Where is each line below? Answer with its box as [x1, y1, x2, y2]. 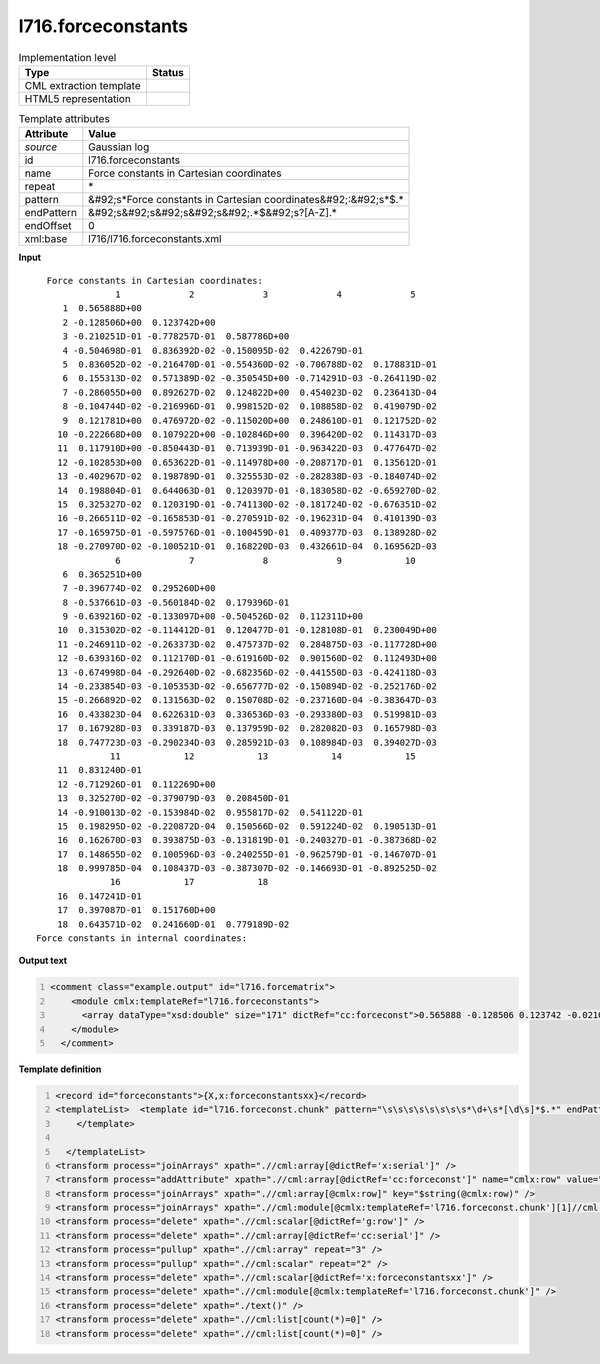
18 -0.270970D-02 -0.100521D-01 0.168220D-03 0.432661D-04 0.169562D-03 [56, 541, 437, 552]
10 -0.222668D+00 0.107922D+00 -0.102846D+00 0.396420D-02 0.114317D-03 [56, 428, 437, 440]
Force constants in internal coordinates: [36, 933, 248, 944]
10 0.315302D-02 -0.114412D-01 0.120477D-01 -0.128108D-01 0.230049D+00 [56, 625, 437, 636]
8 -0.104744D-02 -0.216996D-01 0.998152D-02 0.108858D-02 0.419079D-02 [62, 401, 437, 412]
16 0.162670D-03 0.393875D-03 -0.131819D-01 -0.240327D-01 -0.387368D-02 [56, 835, 437, 846]
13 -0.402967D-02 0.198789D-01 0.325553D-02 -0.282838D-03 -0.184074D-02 [56, 471, 437, 482]
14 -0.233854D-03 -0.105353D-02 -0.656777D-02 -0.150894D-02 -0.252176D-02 [56, 681, 437, 692]
